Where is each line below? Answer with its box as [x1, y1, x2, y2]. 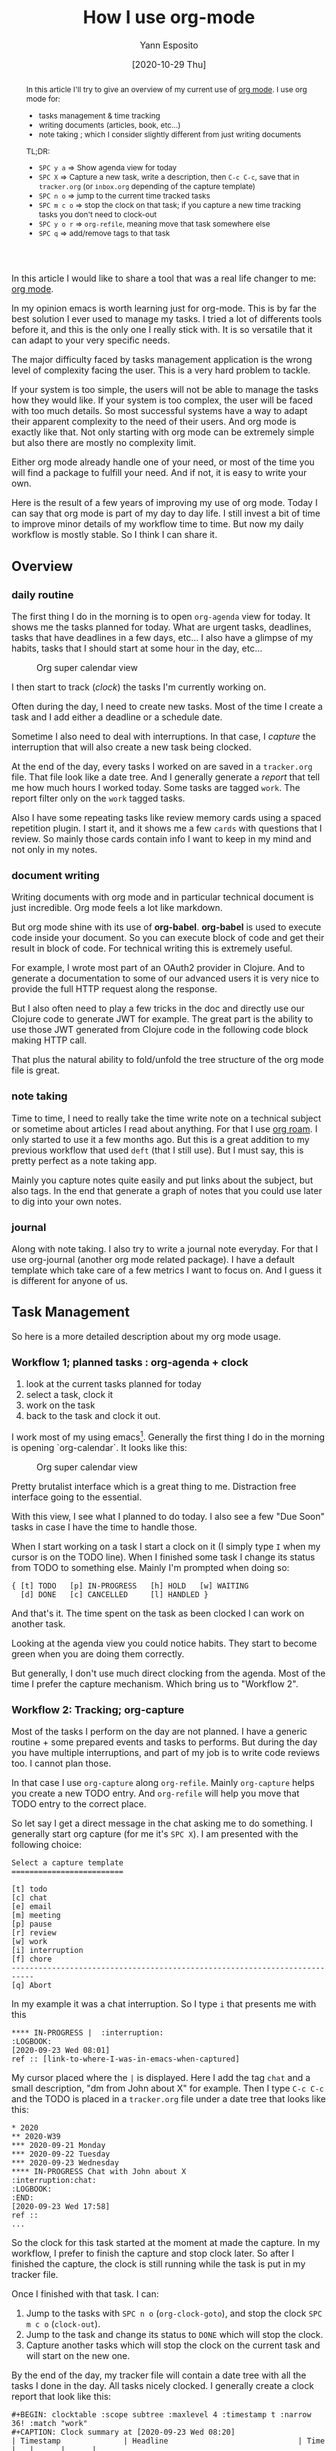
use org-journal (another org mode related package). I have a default [11, 1253, 295, 1265]
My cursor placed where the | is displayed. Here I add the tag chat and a [11, 2072, 311, 2084]
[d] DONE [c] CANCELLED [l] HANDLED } [20, 1589, 209, 1600]
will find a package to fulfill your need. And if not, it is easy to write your [11, 467, 308, 479]
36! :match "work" [11, 2419, 88, 2429]
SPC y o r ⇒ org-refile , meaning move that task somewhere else [39, 219, 271, 230]
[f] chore [11, 1954, 53, 1965]
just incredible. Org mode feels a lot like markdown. [11, 902, 223, 914]
